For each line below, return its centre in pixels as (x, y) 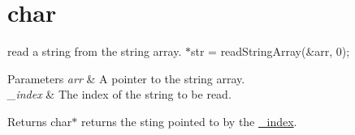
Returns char (40, 121)
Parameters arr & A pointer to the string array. (126, 78)
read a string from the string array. (95, 51)
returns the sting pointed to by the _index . (189, 121)
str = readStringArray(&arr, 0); (270, 51)
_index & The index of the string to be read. (119, 94)
